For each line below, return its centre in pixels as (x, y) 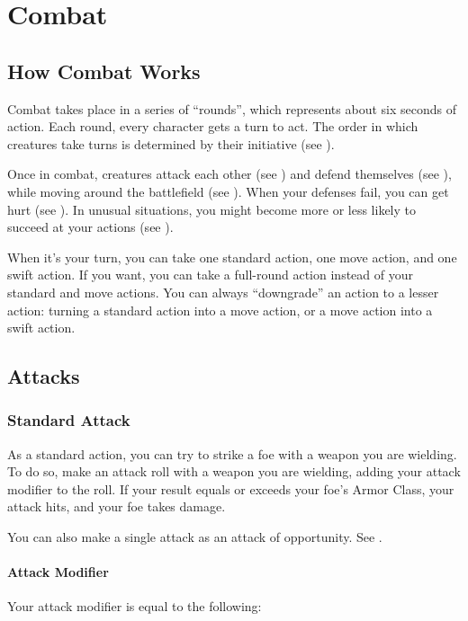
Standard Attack (69, 420)
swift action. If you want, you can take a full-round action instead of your (210, 275)
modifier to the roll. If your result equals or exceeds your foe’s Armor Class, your (231, 488)
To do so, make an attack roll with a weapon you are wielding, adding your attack (234, 471)
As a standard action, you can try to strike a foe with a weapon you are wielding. (232, 453)
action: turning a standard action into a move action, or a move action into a (220, 310)
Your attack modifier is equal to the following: (135, 606)
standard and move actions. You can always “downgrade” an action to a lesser (223, 292)
